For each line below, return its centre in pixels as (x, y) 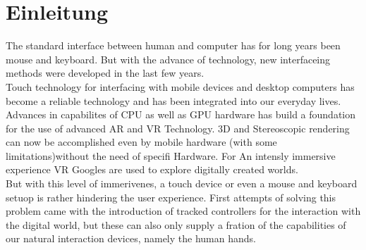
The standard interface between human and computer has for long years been (173, 45)
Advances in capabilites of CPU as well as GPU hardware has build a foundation (181, 114)
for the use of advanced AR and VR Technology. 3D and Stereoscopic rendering (178, 128)
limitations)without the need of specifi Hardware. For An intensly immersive (171, 155)
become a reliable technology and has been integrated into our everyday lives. (173, 100)
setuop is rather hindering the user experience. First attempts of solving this (171, 197)
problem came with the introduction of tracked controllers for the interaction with (183, 211)
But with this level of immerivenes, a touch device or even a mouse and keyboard (182, 183)
